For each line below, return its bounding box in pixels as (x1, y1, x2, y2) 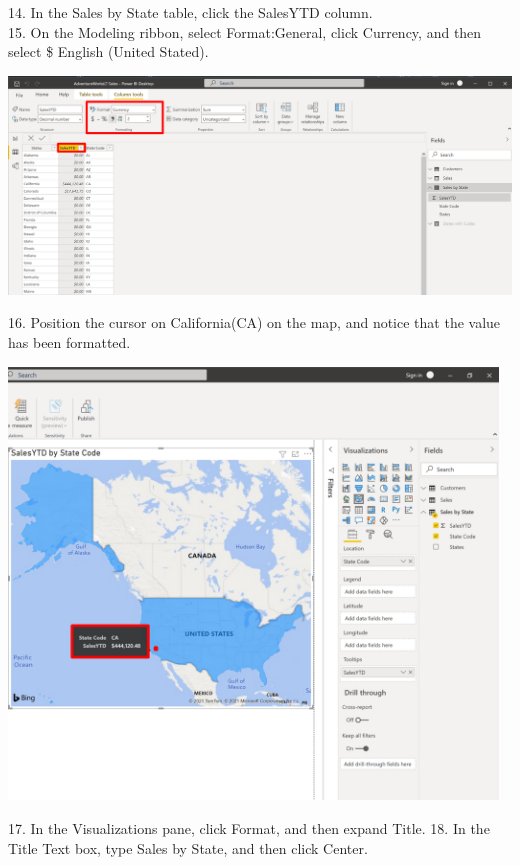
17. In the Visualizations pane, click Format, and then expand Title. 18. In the (8, 817, 490, 838)
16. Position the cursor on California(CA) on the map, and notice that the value (8, 312, 501, 333)
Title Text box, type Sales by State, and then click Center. (8, 837, 368, 858)
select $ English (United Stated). (8, 41, 209, 62)
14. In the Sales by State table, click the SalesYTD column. (8, 2, 373, 22)
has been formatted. (8, 331, 131, 352)
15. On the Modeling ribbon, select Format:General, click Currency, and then (8, 21, 482, 42)
